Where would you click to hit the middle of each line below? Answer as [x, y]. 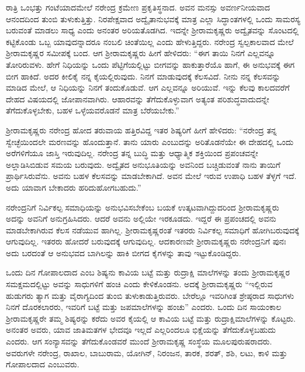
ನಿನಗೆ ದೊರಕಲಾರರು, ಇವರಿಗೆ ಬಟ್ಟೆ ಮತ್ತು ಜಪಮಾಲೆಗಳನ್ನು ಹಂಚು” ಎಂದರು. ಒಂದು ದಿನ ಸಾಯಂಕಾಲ [144, 307]
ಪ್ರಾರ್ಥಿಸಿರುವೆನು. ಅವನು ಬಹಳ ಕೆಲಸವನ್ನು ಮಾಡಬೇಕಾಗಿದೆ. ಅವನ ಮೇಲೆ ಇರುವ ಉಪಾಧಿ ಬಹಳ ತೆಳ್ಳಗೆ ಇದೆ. [151, 176]
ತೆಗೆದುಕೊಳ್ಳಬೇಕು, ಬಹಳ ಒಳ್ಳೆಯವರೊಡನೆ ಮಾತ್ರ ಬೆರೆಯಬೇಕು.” [93, 110]
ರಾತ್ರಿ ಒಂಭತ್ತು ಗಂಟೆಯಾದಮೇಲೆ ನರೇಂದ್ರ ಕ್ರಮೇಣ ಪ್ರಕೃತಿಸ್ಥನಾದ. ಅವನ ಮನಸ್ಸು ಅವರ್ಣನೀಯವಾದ [138, 7]
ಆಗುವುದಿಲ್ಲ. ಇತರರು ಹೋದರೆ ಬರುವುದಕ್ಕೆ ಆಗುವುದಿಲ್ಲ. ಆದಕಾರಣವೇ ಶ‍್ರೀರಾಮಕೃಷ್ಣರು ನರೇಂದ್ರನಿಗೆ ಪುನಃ [146, 241]
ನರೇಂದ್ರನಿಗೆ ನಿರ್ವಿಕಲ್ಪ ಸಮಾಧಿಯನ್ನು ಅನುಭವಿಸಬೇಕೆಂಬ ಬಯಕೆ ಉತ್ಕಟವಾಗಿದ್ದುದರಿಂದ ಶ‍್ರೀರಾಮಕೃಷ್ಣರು [143, 207]
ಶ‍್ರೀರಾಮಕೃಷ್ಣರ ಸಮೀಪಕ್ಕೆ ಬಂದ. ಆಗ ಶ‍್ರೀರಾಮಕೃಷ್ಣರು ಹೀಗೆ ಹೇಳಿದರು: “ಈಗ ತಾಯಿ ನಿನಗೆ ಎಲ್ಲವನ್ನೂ [141, 53]
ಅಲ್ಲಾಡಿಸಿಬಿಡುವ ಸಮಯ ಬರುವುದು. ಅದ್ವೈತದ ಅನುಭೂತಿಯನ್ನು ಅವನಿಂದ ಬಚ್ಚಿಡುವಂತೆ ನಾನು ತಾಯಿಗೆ [143, 164]
